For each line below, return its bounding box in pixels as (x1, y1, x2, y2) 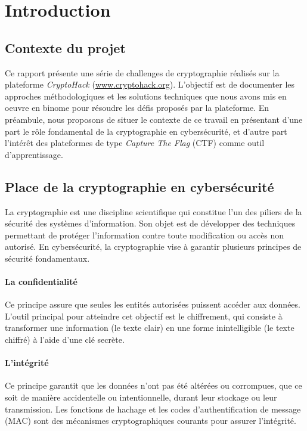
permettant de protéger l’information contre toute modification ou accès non (5, 228, 284, 241)
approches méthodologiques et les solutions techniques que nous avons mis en (5, 89, 287, 102)
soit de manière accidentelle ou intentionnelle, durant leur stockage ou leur (5, 391, 277, 404)
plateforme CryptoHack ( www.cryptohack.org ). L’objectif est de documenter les (5, 78, 295, 91)
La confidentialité (5, 275, 77, 288)
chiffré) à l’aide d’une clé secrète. (5, 333, 125, 346)
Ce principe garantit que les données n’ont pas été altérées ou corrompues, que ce (5, 379, 302, 392)
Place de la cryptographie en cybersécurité (5, 177, 274, 196)
